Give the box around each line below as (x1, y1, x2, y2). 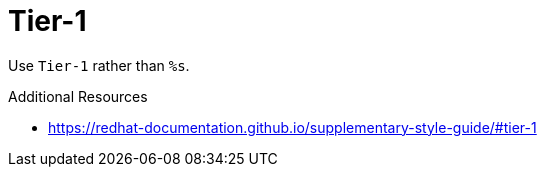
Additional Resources (8, 87, 148, 105)
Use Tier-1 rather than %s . (8, 56, 190, 74)
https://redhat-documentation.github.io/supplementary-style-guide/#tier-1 (48, 118, 537, 136)
